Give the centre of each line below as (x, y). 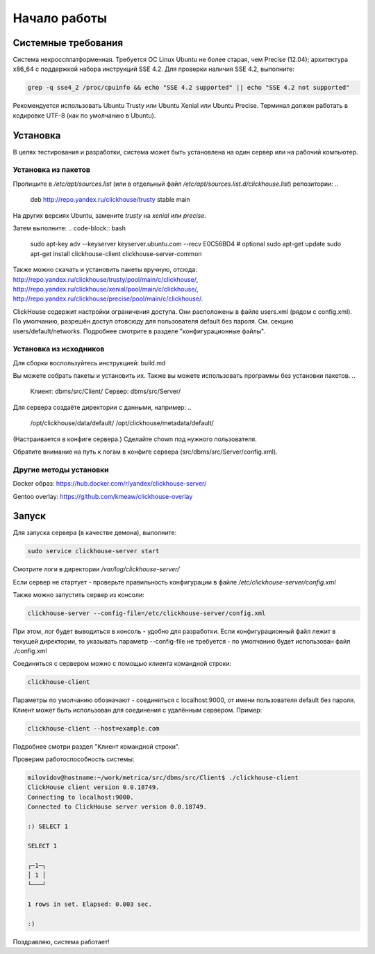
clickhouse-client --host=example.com (93, 728)
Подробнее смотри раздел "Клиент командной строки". (96, 746)
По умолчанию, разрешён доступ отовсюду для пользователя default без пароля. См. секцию (153, 321)
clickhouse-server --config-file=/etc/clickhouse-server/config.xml (147, 613)
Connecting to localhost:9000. (81, 797)
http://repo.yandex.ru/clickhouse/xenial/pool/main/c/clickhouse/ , (106, 289)
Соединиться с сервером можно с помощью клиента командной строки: (122, 664)
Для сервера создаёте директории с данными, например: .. (102, 407)
